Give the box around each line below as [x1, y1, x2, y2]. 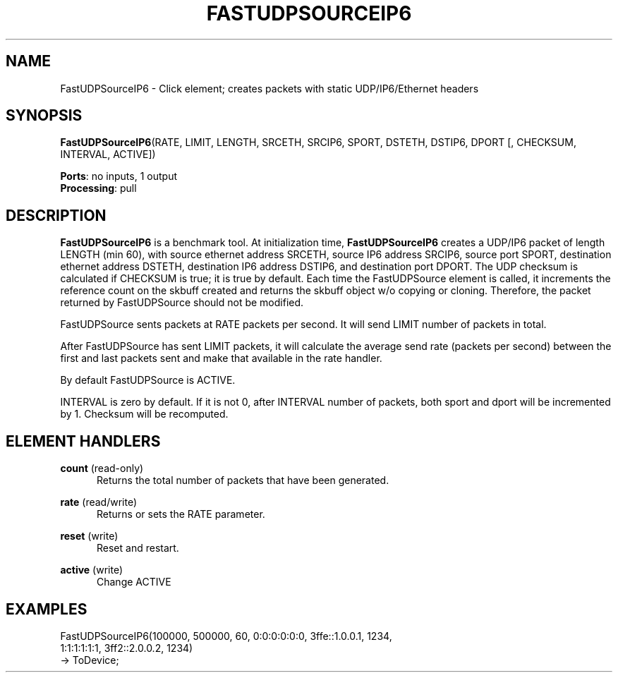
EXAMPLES [6, 600, 87, 618]
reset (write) [60, 530, 119, 543]
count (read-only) [60, 462, 144, 475]
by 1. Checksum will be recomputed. [60, 408, 229, 420]
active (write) [60, 564, 123, 576]
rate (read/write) [60, 496, 138, 509]
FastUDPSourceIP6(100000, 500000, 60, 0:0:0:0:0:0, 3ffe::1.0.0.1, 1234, [60, 629, 392, 642]
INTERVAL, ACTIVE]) [60, 148, 156, 161]
